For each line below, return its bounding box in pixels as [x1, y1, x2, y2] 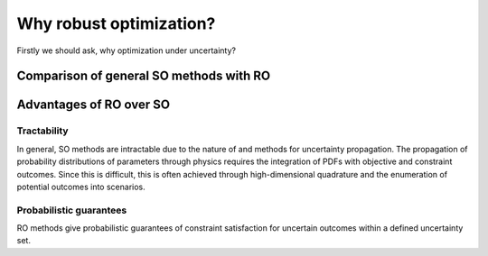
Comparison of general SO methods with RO [16, 69, 271, 84]
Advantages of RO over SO [16, 97, 171, 113]
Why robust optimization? [16, 14, 216, 33]
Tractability [16, 124, 69, 137]
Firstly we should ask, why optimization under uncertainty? [16, 45, 237, 56]
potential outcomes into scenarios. [16, 181, 146, 192]
